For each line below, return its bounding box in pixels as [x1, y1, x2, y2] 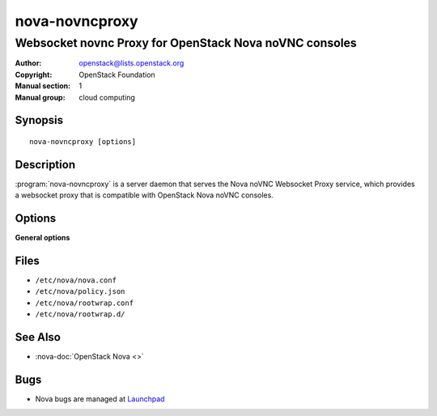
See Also [15, 330, 61, 344]
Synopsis [15, 113, 64, 127]
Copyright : [15, 70, 53, 79]
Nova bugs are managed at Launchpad [35, 394, 165, 404]
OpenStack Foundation [78, 70, 155, 79]
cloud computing [78, 92, 135, 102]
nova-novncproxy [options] [29, 137, 137, 146]
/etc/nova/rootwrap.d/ [35, 310, 125, 319]
